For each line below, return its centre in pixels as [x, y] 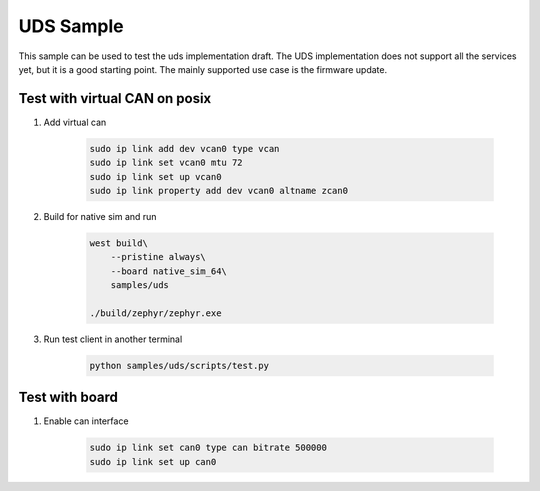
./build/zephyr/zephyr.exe [155, 313]
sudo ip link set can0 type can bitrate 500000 [208, 448]
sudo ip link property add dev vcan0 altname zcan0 [219, 190]
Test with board [68, 397]
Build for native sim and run [100, 216]
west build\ [119, 243]
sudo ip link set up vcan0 [155, 176]
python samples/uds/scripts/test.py [179, 365]
